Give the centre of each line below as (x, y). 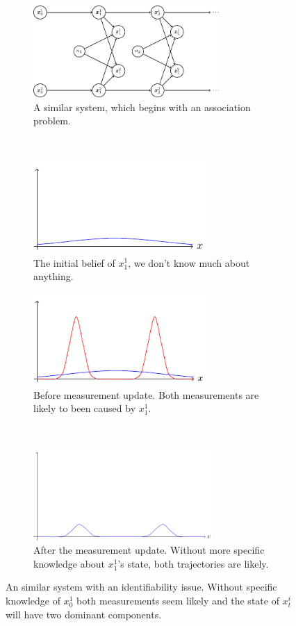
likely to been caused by (85, 408)
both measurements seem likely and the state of (178, 601)
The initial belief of (74, 262)
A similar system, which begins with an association (142, 107)
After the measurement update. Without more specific (149, 550)
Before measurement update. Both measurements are (146, 394)
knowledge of (33, 601)
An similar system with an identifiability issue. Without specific (141, 587)
